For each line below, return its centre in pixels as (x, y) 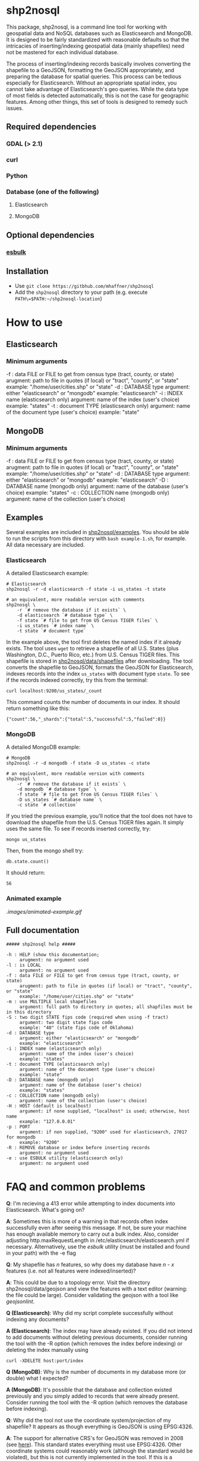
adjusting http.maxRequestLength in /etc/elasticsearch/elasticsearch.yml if (98, 1240)
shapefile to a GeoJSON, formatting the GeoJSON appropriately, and (90, 70)
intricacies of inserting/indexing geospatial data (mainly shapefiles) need (95, 46)
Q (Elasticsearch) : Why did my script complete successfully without (90, 1313)
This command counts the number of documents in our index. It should (93, 702)
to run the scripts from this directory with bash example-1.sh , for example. (97, 538)
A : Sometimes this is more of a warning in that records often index (87, 1221)
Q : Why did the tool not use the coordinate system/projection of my (89, 1420)
